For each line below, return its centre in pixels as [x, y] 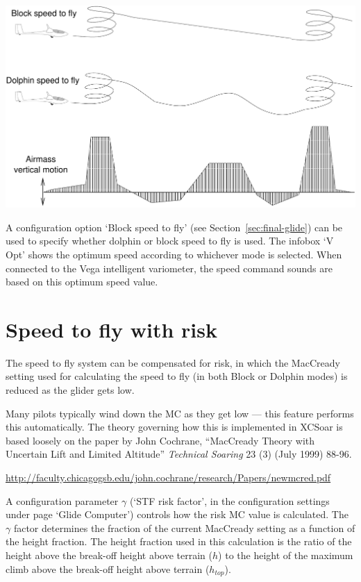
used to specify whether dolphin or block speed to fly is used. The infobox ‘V [170, 241]
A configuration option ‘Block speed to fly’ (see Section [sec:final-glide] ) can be [174, 227]
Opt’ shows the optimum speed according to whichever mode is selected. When [174, 254]
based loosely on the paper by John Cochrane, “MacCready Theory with [160, 440]
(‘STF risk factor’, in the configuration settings [229, 500]
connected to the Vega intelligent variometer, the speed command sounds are [169, 268]
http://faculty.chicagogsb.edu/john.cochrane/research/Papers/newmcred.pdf [168, 477]
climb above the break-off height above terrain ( [108, 568]
